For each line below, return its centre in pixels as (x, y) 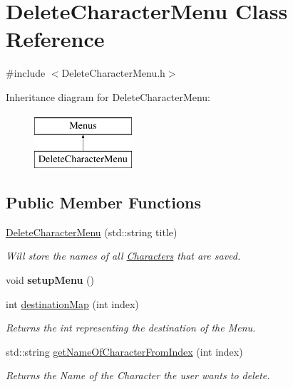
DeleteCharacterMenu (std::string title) (92, 232)
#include (26, 73)
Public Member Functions (103, 202)
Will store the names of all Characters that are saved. (123, 256)
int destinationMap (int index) (72, 303)
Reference (55, 39)
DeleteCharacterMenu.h (113, 73)
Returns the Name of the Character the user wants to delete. (138, 375)
